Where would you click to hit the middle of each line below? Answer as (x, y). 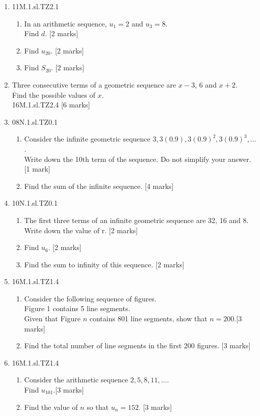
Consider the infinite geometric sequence (87, 139)
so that (98, 407)
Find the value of (51, 407)
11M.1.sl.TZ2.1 (35, 6)
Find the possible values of (54, 94)
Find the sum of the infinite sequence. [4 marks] (99, 186)
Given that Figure (52, 318)
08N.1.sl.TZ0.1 (35, 121)
